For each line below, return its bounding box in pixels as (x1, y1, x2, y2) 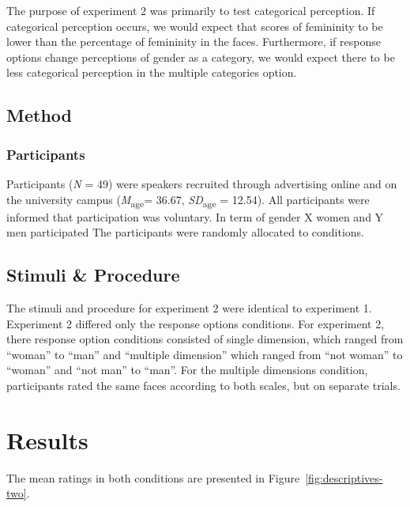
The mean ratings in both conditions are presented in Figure (6, 469, 300, 486)
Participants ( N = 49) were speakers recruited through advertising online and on (6, 175, 397, 191)
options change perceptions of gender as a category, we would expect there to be (6, 48, 395, 65)
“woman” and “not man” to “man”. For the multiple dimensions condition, (6, 361, 368, 378)
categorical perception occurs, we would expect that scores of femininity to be (6, 17, 383, 34)
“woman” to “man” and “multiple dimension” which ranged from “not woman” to (6, 346, 403, 362)
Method (6, 103, 72, 127)
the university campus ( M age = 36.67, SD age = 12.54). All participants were (6, 191, 370, 210)
